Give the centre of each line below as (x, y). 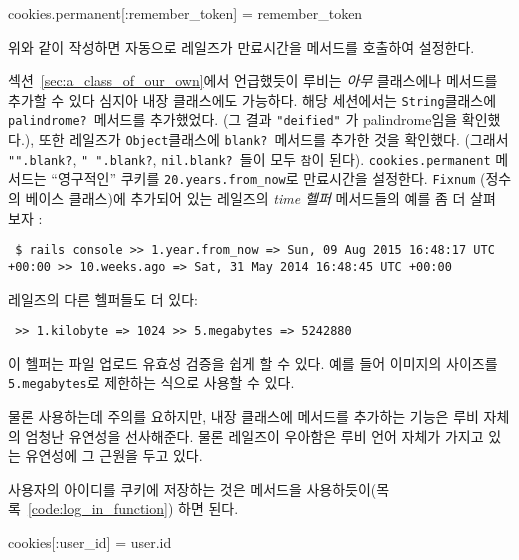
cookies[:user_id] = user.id (90, 542)
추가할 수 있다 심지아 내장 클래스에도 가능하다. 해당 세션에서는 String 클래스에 (252, 99)
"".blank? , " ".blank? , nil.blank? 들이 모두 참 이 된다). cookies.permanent (249, 158)
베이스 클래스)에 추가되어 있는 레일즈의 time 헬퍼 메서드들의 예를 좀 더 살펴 (260, 198)
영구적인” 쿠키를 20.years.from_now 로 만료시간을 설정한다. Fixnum (266, 178)
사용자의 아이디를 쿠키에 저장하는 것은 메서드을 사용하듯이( (192, 488)
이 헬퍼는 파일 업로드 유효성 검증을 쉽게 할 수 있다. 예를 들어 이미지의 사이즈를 (253, 362)
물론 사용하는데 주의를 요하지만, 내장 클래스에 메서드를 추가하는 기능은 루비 (243, 416)
